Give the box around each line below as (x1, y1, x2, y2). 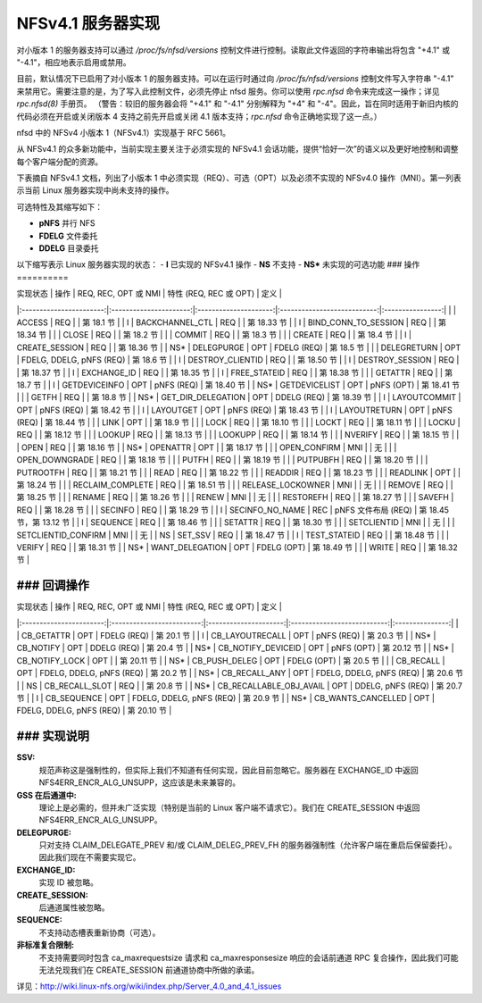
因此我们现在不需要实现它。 (38, 852, 141, 863)
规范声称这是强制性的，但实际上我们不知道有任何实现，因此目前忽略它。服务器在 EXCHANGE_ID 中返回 (38, 765, 419, 775)
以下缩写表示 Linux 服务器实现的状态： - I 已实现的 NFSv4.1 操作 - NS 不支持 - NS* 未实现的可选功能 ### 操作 (16, 259, 420, 270)
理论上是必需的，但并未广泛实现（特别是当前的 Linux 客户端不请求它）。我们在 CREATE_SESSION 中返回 (38, 802, 420, 813)
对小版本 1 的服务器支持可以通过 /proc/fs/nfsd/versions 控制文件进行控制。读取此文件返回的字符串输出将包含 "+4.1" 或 (16, 45, 451, 55)
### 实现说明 (16, 729, 89, 744)
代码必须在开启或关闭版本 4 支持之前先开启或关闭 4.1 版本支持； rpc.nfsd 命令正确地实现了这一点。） (16, 111, 383, 121)
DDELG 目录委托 (38, 243, 99, 254)
